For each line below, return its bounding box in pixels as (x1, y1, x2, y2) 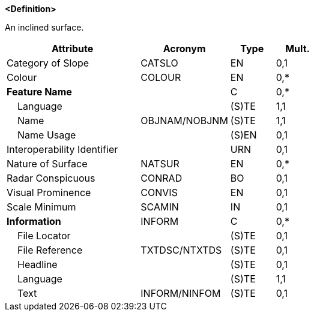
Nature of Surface (7, 158, 88, 170)
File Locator (17, 230, 71, 242)
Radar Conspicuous (7, 172, 95, 184)
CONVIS (140, 186, 178, 198)
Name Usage (17, 129, 76, 141)
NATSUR (140, 158, 180, 170)
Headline (17, 258, 58, 270)
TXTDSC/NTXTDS (140, 244, 222, 256)
